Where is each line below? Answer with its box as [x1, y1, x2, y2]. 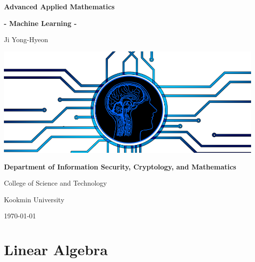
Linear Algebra [4, 239, 108, 260]
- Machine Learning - [4, 18, 77, 28]
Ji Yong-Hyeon [4, 34, 49, 45]
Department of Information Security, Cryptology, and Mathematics [4, 161, 236, 171]
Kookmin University [4, 194, 65, 204]
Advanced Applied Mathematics [4, 1, 115, 11]
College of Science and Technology [4, 178, 107, 188]
